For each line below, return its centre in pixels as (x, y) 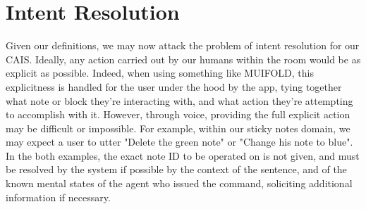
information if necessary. (58, 197)
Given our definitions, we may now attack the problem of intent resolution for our (183, 45)
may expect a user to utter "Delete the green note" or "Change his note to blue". (179, 142)
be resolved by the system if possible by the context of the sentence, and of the (176, 169)
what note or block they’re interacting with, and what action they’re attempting (179, 100)
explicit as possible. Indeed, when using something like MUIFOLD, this (160, 73)
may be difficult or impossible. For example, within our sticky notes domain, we (178, 128)
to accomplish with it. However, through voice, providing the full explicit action (178, 114)
